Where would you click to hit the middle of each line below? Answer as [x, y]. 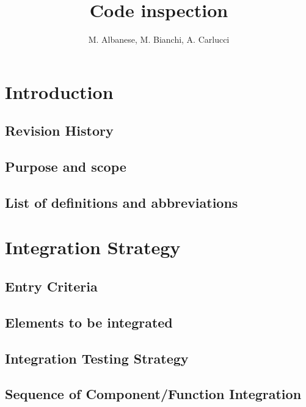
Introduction [59, 91]
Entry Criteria [51, 286]
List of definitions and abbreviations [122, 202]
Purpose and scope [66, 167]
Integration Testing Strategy [97, 358]
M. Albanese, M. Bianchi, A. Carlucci [159, 39]
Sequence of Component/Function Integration [153, 394]
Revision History [59, 130]
